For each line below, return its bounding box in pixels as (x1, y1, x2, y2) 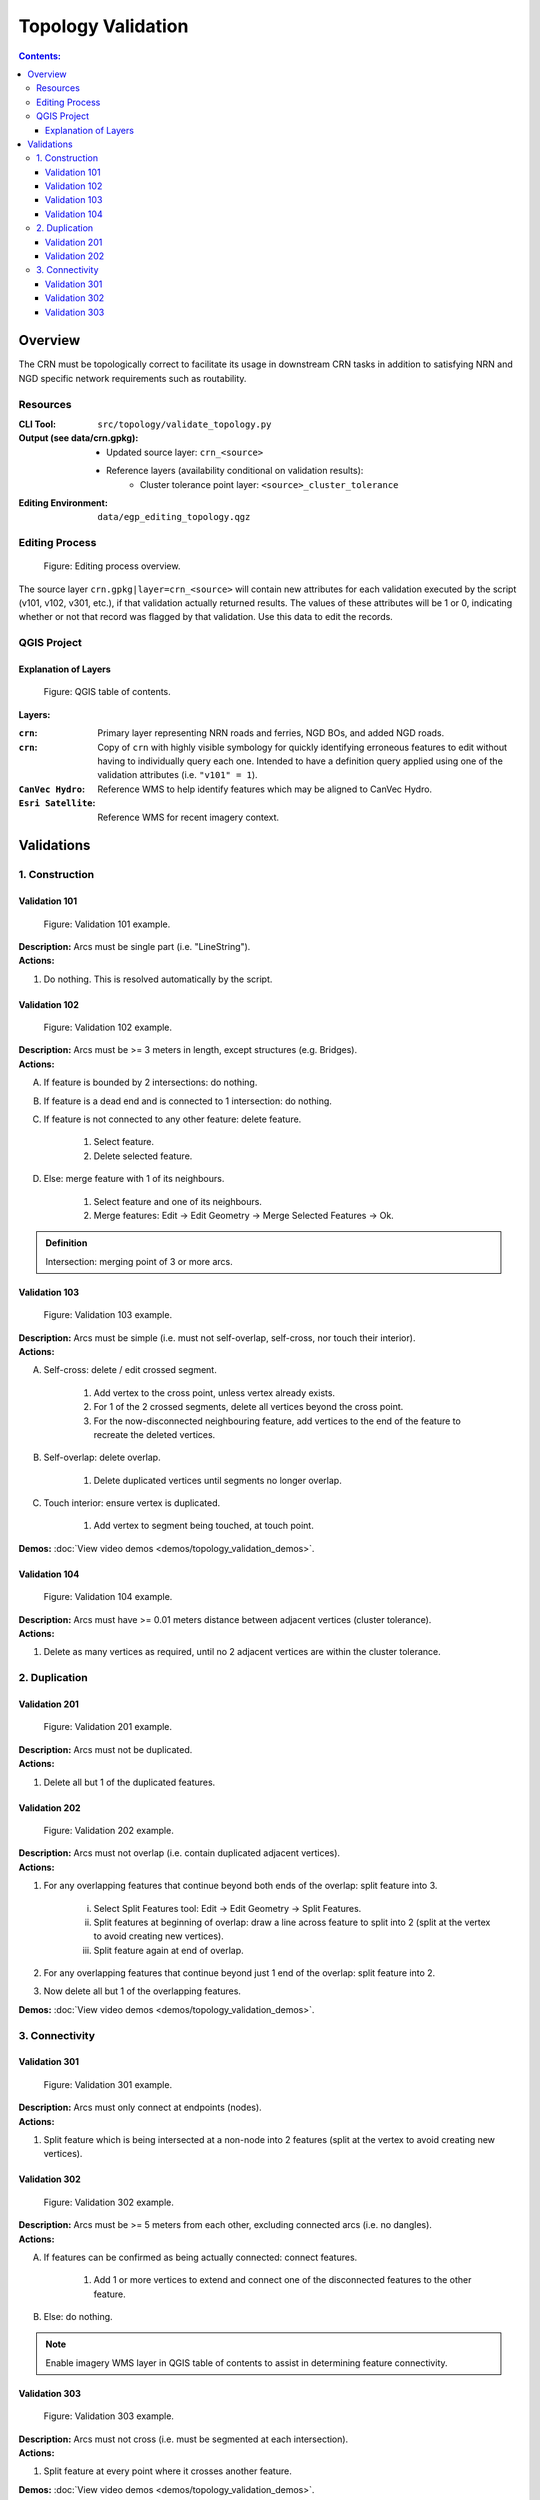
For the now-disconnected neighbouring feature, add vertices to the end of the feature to (93, 1415, 462, 1427)
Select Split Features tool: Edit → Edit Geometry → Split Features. (93, 1902, 362, 1914)
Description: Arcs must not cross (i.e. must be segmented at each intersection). (18, 2433, 349, 2445)
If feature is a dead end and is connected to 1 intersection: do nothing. (43, 1095, 332, 1107)
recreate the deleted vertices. (93, 1428, 216, 1440)
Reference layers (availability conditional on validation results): (106, 465, 364, 477)
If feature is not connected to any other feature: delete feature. (43, 1113, 302, 1125)
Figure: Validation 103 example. (43, 1309, 173, 1321)
